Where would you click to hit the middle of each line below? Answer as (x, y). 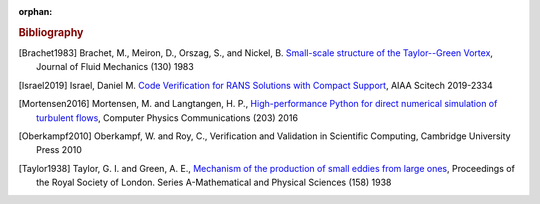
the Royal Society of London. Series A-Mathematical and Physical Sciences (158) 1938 (214, 182)
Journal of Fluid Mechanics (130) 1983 (115, 67)
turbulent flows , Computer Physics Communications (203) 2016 (167, 117)
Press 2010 (59, 150)
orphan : (35, 11)
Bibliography (51, 32)
